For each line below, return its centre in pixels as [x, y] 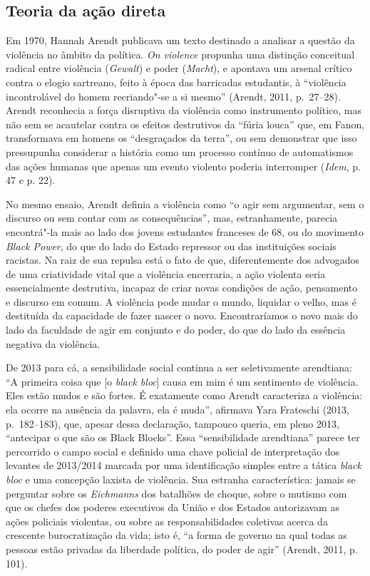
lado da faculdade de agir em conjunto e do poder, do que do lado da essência [176, 330]
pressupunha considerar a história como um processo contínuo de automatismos [180, 151]
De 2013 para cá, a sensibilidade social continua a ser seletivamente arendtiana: [179, 367]
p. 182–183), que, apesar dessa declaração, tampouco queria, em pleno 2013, [173, 423]
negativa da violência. [53, 343]
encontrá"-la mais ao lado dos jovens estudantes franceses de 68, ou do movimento [185, 231]
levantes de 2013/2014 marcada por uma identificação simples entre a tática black [184, 465]
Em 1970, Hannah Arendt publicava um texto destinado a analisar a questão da [180, 40]
